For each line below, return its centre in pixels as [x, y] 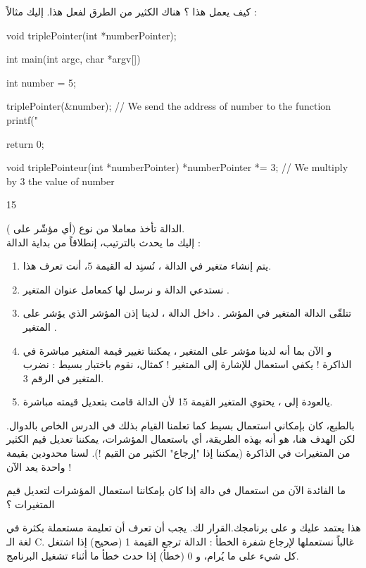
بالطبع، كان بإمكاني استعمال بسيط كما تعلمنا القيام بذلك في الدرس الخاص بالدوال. [181, 425]
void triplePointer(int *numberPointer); [91, 35]
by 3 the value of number [61, 181]
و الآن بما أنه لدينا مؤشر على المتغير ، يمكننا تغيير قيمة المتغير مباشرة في [177, 350]
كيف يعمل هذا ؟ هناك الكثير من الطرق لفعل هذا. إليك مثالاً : [132, 11]
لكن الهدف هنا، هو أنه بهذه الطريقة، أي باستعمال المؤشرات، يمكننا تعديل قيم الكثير [181, 439]
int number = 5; [41, 82]
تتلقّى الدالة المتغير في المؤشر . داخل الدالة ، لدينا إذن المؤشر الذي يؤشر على [187, 313]
